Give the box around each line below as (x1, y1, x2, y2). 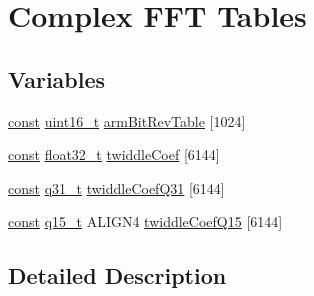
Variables (8, 63, 106, 94)
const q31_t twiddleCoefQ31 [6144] (8, 177, 225, 198)
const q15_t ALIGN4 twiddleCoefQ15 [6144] (8, 211, 283, 232)
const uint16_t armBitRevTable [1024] (8, 110, 246, 131)
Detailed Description (8, 260, 227, 291)
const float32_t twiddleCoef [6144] (8, 144, 220, 165)
